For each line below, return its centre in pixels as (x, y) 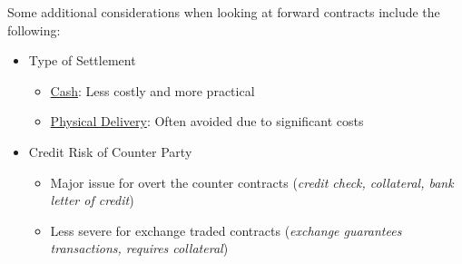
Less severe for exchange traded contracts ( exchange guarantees (226, 230)
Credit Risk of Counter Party (110, 151)
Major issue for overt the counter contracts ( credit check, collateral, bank (252, 182)
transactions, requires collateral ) (139, 248)
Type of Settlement (82, 60)
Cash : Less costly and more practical (152, 90)
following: (34, 29)
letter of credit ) (92, 200)
